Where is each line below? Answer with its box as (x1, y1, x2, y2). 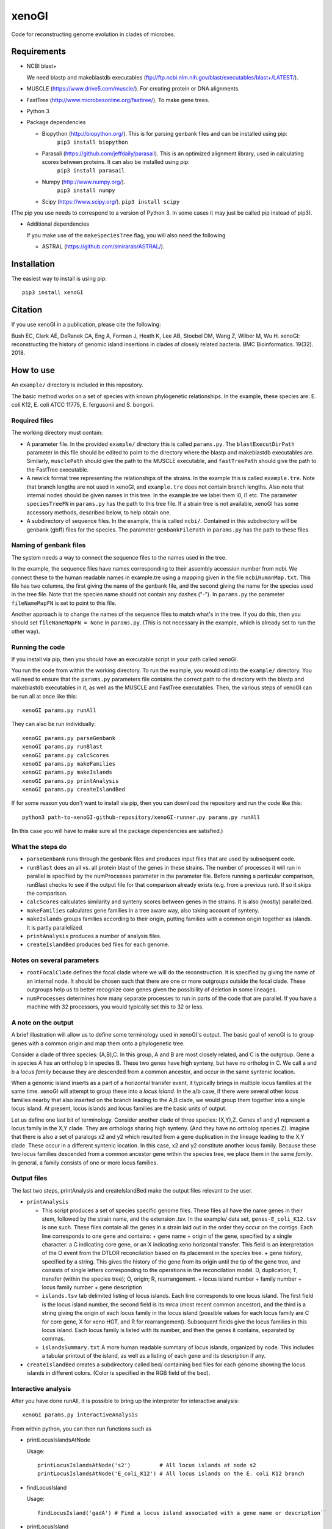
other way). (11, 628, 40, 635)
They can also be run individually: (11, 720, 96, 728)
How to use (11, 365, 55, 376)
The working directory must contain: (11, 429, 103, 437)
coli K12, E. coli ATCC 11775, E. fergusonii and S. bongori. (11, 401, 154, 409)
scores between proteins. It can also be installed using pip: (41, 158, 190, 165)
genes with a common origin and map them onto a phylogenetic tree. (11, 1040, 186, 1047)
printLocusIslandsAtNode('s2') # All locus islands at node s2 (37, 1462, 256, 1469)
